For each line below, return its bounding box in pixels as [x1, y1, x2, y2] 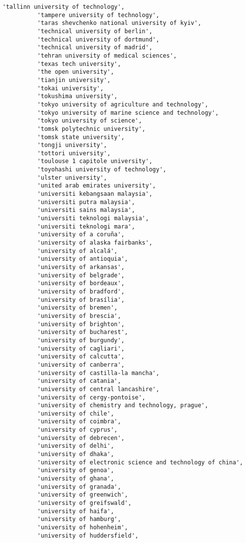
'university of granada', [37, 483, 121, 490]
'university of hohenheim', [37, 524, 128, 531]
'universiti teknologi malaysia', [37, 215, 149, 222]
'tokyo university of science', [37, 117, 142, 125]
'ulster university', [37, 174, 107, 181]
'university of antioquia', [37, 255, 128, 263]
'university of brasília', [37, 296, 125, 303]
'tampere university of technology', [37, 11, 160, 19]
